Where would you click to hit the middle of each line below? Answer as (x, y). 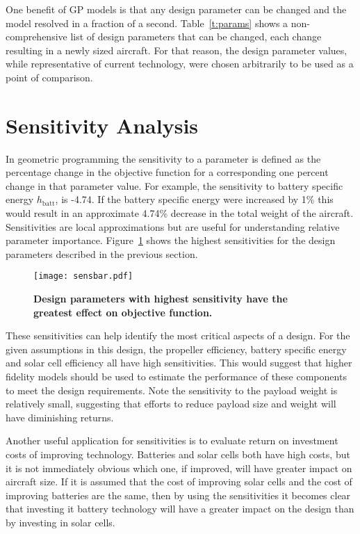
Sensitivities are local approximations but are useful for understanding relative (173, 226)
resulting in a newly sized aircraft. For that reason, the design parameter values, (177, 50)
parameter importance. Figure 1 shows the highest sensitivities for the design (171, 240)
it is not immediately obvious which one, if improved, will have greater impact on (179, 468)
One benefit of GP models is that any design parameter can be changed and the (176, 9)
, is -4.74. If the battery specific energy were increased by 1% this (194, 199)
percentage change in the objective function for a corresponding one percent (167, 172)
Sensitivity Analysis (102, 125)
